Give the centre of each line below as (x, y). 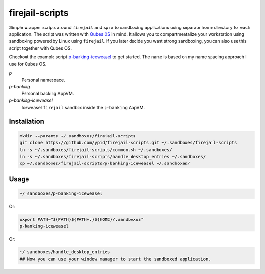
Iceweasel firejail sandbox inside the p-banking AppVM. (83, 107)
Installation (26, 121)
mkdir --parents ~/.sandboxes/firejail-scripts (78, 136)
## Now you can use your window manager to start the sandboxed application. (115, 259)
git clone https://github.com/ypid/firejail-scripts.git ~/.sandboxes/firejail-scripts (128, 143)
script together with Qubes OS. (40, 48)
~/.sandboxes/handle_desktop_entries (65, 252)
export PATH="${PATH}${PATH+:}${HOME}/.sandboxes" (82, 219)
